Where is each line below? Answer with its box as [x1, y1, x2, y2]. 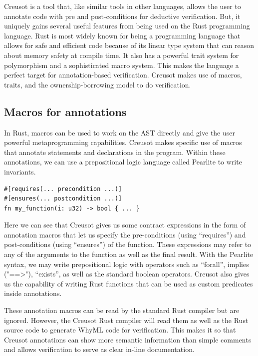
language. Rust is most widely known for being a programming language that [4, 30, 241, 40]
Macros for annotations [4, 103, 127, 119]
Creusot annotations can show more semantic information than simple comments [4, 334, 252, 344]
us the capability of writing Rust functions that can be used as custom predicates [4, 278, 253, 288]
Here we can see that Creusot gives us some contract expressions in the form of [4, 219, 246, 230]
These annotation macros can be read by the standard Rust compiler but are [4, 305, 240, 315]
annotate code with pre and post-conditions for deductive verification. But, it [4, 10, 241, 21]
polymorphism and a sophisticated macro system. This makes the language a [4, 59, 239, 70]
